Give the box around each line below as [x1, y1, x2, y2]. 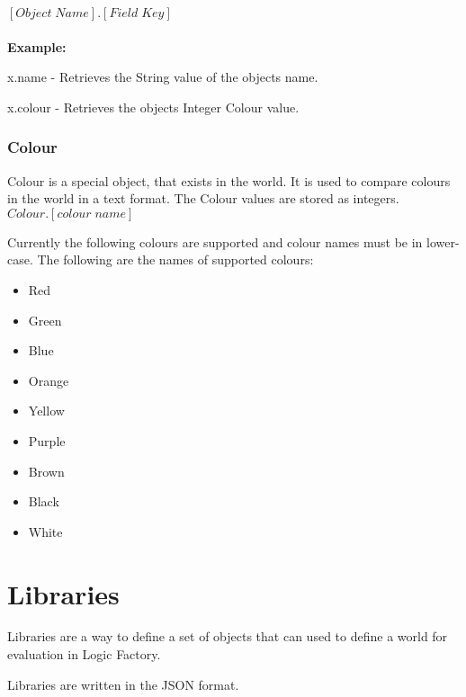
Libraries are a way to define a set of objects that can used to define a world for [7, 627, 448, 646]
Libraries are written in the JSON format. [7, 675, 239, 693]
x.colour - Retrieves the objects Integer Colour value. [7, 97, 300, 116]
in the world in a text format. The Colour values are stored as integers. [7, 189, 399, 208]
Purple [28, 431, 66, 450]
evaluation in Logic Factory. [7, 645, 161, 664]
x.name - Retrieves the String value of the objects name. [7, 67, 318, 86]
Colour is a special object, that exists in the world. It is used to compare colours [7, 171, 451, 190]
